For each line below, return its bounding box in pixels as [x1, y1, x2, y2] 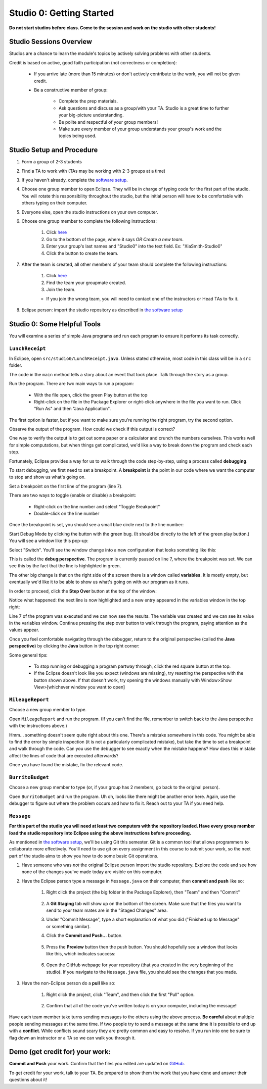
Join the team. [46, 287, 76, 293]
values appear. [9, 627, 40, 633]
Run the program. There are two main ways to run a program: [9, 381, 134, 387]
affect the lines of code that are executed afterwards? [9, 752, 119, 758]
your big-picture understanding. [58, 112, 124, 118]
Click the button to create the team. [46, 250, 119, 256]
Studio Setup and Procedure [9, 146, 98, 154]
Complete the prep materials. [58, 98, 118, 104]
